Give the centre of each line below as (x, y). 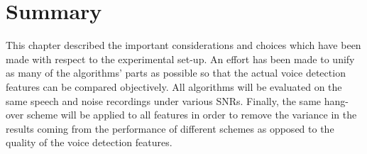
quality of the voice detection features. (89, 142)
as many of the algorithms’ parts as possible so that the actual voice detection (176, 73)
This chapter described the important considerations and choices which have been (183, 45)
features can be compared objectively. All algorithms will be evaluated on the (174, 86)
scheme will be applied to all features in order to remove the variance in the (192, 115)
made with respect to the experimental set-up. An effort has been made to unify (180, 59)
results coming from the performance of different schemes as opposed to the (170, 128)
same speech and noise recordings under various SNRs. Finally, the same (164, 100)
